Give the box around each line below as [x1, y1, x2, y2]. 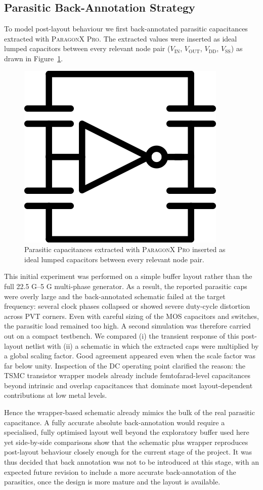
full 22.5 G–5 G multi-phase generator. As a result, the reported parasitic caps [4, 280, 247, 291]
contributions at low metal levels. [4, 390, 107, 400]
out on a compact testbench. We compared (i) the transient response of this [4, 330, 239, 341]
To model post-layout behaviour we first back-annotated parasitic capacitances [4, 23, 248, 34]
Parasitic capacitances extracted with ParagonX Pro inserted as [24, 244, 226, 255]
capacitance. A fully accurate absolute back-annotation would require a [4, 417, 225, 427]
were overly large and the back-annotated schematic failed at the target [4, 291, 226, 301]
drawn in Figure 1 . [4, 53, 63, 63]
